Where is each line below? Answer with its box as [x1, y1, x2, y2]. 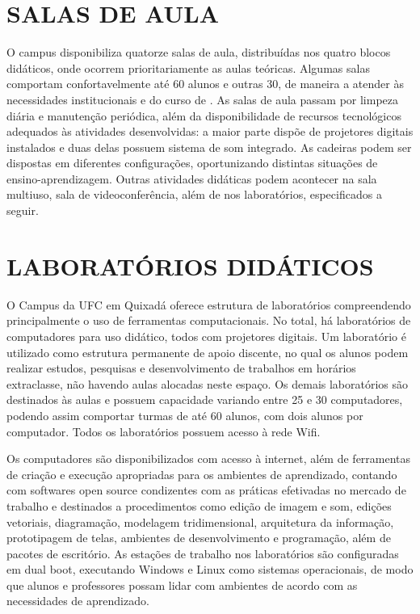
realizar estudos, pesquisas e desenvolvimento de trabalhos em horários [6, 360, 356, 376]
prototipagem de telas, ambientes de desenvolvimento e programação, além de [6, 529, 391, 546]
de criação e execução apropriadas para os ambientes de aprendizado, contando [6, 465, 397, 482]
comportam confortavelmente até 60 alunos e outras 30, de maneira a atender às [6, 75, 404, 92]
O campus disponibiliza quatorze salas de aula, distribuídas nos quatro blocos [6, 44, 391, 61]
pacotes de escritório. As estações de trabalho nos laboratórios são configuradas [6, 545, 399, 561]
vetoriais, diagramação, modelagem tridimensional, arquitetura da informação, [6, 513, 394, 530]
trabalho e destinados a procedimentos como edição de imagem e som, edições [6, 497, 392, 514]
